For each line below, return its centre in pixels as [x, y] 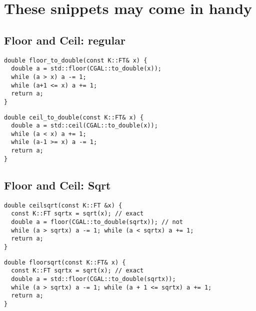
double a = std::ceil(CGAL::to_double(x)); [84, 126]
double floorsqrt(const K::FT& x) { [65, 262]
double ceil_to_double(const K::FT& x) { [74, 117]
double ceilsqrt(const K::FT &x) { [63, 205]
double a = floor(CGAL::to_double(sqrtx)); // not [97, 222]
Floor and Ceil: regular [65, 40]
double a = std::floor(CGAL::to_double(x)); [86, 69]
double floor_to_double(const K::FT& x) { [76, 60]
